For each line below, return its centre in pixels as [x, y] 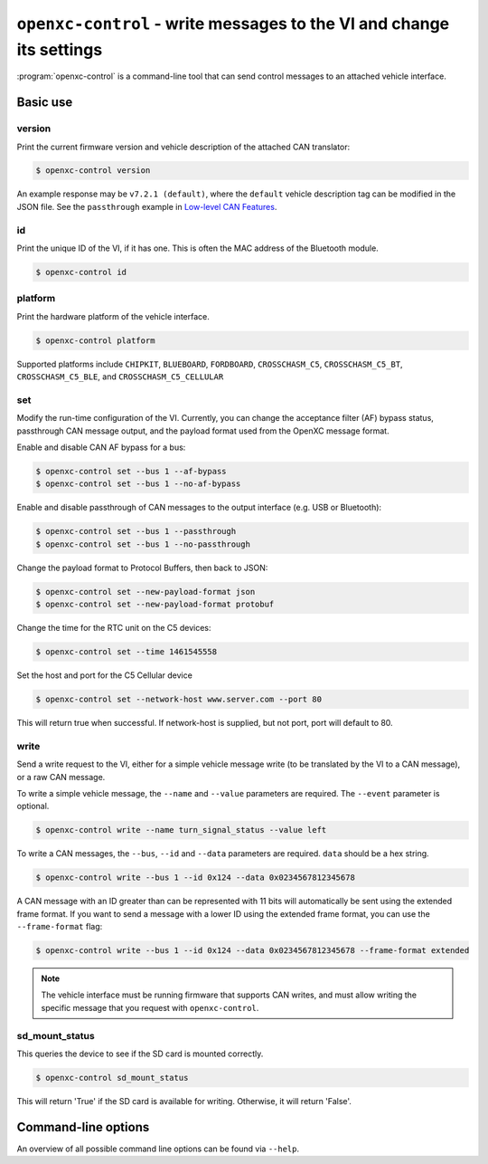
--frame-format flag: [60, 927]
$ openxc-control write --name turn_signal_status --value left [181, 830]
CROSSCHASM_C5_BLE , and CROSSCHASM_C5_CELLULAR [120, 377]
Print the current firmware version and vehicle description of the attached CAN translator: [183, 147]
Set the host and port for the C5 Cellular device [105, 675]
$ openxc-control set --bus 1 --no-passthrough [143, 544]
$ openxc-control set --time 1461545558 [126, 652]
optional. [33, 806]
